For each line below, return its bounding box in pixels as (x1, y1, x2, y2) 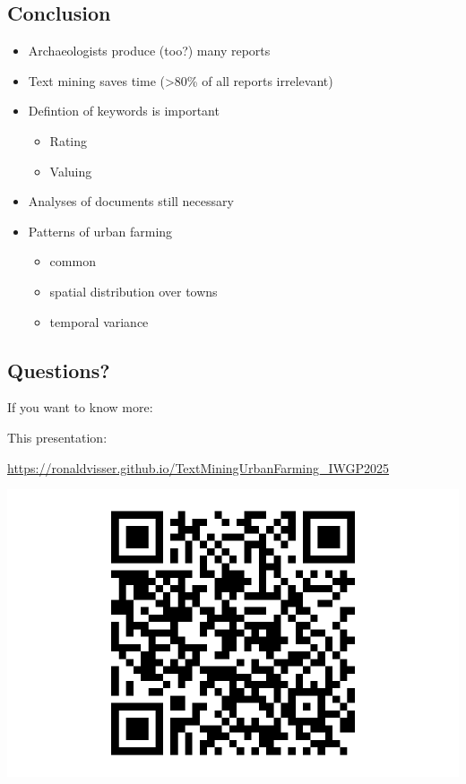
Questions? (7, 356, 110, 383)
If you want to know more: (7, 398, 153, 417)
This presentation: (7, 427, 108, 446)
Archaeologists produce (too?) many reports (28, 41, 271, 60)
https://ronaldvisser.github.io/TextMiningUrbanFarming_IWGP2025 (7, 458, 390, 477)
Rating (49, 131, 88, 150)
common (49, 252, 96, 271)
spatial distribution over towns (49, 281, 218, 300)
